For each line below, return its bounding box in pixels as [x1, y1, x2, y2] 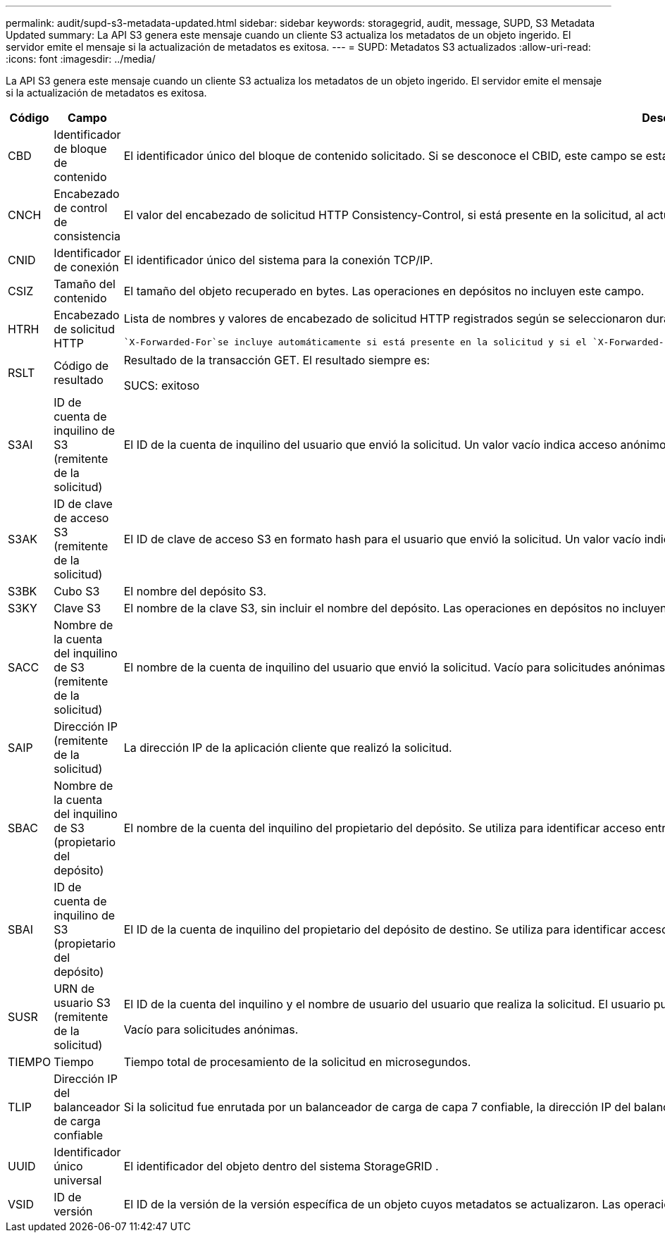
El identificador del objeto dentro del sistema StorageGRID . [123, 1159, 439, 1173]
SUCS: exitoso [123, 378, 200, 392]
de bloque [54, 142, 107, 156]
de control [54, 201, 108, 215]
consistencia [54, 229, 120, 243]
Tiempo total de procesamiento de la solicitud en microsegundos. [123, 1055, 471, 1069]
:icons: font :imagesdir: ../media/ [6, 53, 156, 65]
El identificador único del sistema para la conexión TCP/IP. [123, 253, 433, 267]
